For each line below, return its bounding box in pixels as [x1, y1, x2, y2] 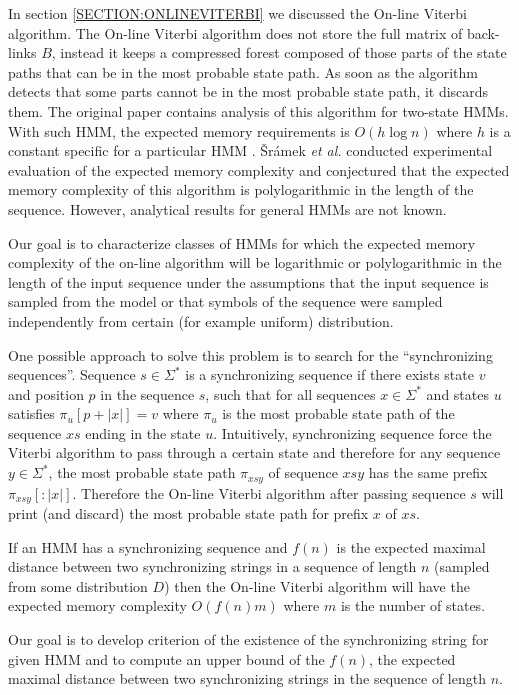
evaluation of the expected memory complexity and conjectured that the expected [8, 159, 510, 180]
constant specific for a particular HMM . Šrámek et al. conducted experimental [8, 140, 493, 161]
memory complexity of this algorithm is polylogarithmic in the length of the [8, 179, 474, 200]
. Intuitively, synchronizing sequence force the [213, 422, 492, 443]
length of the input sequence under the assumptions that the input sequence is [8, 271, 489, 292]
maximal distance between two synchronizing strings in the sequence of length [8, 668, 486, 689]
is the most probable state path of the [222, 403, 455, 424]
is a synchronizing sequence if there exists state [185, 364, 474, 385]
